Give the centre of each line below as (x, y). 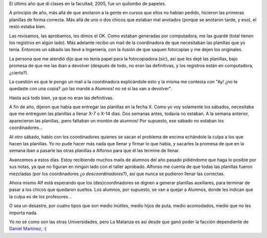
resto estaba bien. (28, 27)
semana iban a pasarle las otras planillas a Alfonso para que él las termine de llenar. (94, 151)
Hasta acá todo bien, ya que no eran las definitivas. (61, 98)
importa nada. (23, 213)
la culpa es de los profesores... (41, 196)
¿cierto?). (19, 72)
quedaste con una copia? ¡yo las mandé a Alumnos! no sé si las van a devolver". (91, 89)
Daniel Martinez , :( (28, 229)
